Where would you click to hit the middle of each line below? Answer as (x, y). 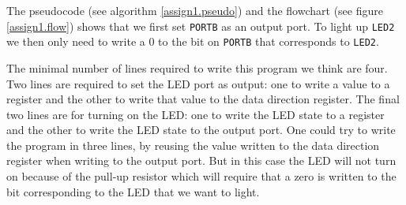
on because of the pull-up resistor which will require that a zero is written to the (201, 176)
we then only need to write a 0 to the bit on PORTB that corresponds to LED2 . (193, 41)
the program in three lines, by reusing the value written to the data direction (193, 145)
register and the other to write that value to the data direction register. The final (203, 99)
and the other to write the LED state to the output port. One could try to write (201, 130)
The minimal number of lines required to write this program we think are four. (197, 67)
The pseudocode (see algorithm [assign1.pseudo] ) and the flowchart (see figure (195, 10)
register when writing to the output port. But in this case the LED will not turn (201, 160)
